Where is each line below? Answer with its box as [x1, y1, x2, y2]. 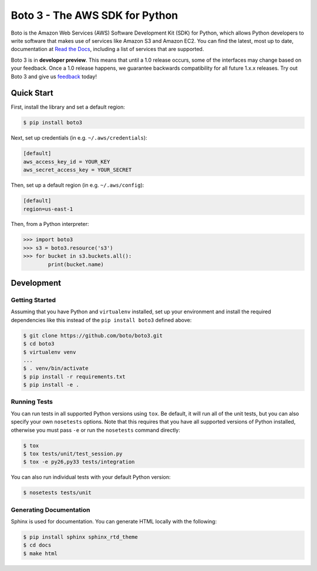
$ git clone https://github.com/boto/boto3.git [23, 332, 163, 339]
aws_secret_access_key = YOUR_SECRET [23, 167, 132, 173]
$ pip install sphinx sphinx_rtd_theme [23, 534, 138, 540]
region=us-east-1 [23, 205, 73, 212]
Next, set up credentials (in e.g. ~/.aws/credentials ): [11, 134, 147, 141]
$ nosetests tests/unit [23, 489, 92, 496]
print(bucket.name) [48, 261, 104, 268]
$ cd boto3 [23, 340, 55, 347]
